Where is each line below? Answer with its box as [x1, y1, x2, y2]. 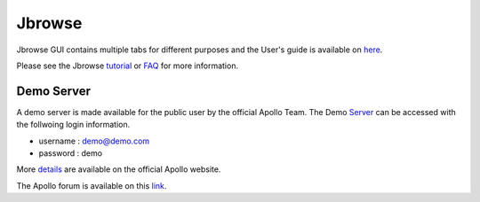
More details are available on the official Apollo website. [16, 164, 221, 175]
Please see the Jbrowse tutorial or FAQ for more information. [16, 60, 239, 71]
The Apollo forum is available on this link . [16, 180, 167, 190]
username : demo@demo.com [38, 136, 150, 146]
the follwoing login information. [16, 120, 131, 130]
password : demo [38, 148, 102, 159]
